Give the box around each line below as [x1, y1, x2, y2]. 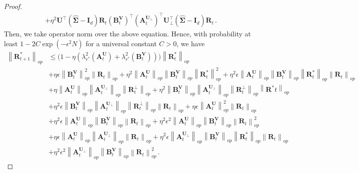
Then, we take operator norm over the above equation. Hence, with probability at [4, 29, 251, 39]
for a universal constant [85, 38, 157, 48]
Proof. [4, 1, 22, 11]
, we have [177, 38, 205, 48]
